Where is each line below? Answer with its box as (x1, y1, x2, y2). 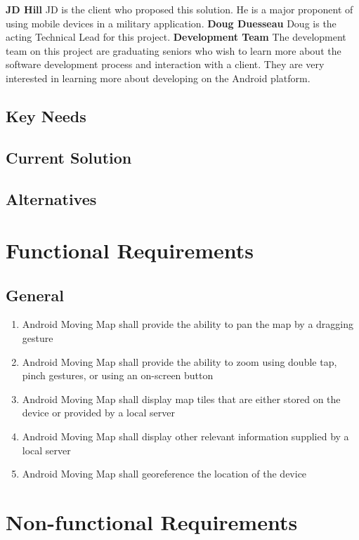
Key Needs (6, 105, 86, 126)
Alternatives (6, 187, 97, 209)
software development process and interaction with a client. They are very (6, 57, 325, 72)
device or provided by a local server (22, 405, 176, 420)
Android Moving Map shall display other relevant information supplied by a (22, 429, 349, 444)
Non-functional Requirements (6, 508, 298, 536)
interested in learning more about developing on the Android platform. (6, 70, 311, 85)
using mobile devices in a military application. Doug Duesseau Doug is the (6, 15, 337, 30)
